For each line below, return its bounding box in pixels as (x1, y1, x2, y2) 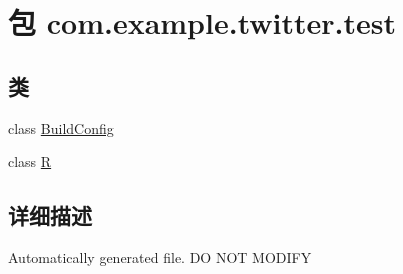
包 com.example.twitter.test (8, 2, 396, 43)
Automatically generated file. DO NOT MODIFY (8, 246, 312, 267)
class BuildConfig (8, 117, 114, 138)
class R (8, 151, 52, 172)
